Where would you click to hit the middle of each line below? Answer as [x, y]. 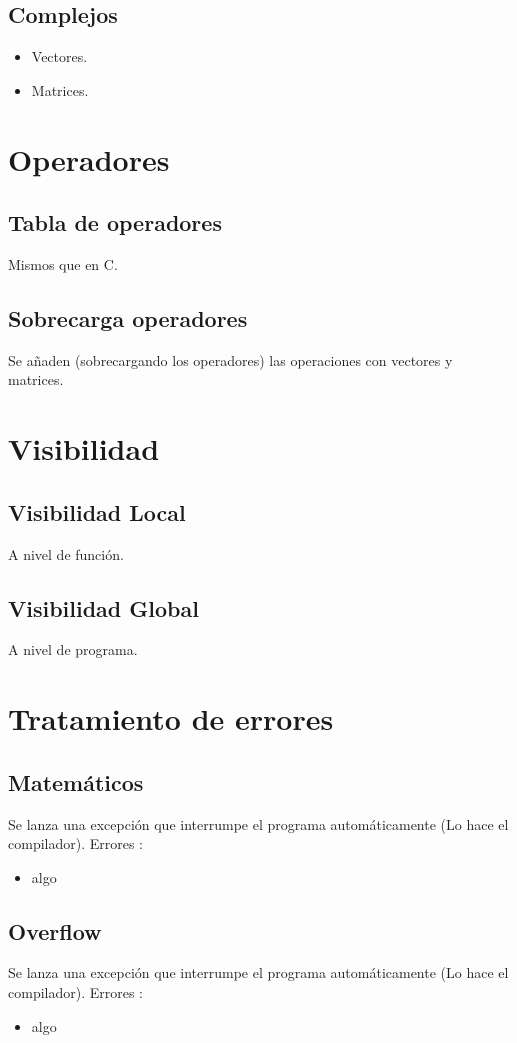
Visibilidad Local [97, 511]
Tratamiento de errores [171, 718]
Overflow [55, 930]
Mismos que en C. [63, 263]
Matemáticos [76, 781]
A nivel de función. [66, 553]
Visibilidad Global [103, 607]
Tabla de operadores [115, 222]
